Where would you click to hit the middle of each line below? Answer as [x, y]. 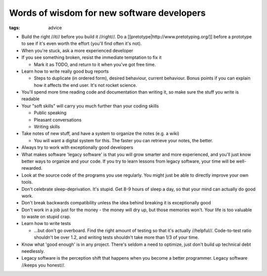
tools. [27, 182]
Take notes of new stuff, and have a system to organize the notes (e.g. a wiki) [100, 134]
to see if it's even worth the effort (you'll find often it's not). [82, 44]
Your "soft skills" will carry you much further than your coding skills [90, 106]
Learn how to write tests [46, 224]
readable [30, 99]
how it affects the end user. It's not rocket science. [86, 85]
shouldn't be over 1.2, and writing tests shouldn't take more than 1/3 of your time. [116, 237]
